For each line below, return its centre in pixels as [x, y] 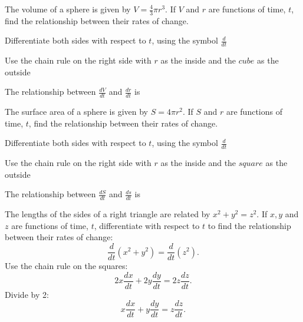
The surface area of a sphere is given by [76, 112]
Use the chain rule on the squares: [66, 266]
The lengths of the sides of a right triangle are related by [108, 214]
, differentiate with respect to [147, 225]
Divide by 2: [27, 294]
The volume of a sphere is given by [68, 9]
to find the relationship [249, 225]
